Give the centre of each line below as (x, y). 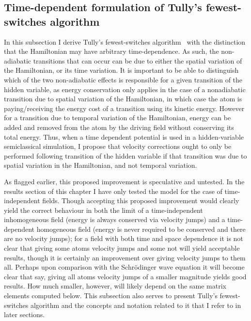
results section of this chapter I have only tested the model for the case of (113, 191)
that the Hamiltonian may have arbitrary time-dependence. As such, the (111, 51)
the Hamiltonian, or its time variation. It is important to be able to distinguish (121, 70)
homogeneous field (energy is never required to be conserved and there (141, 229)
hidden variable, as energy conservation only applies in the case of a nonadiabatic (125, 89)
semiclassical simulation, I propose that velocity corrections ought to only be (118, 146)
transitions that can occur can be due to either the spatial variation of (138, 60)
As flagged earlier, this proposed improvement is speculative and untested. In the (124, 181)
